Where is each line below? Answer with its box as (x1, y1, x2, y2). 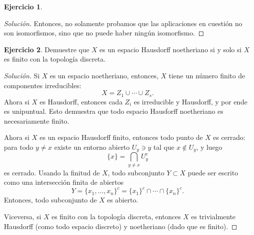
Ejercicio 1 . (4, 1, 43, 11)
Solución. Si (4, 70, 40, 80)
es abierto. (107, 195, 139, 205)
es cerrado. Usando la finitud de (4, 167, 100, 177)
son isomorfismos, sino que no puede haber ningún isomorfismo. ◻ (4, 28, 204, 38)
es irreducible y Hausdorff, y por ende (134, 96, 248, 106)
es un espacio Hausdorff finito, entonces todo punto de (39, 132, 203, 142)
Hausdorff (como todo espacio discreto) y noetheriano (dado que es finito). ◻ (4, 221, 237, 231)
